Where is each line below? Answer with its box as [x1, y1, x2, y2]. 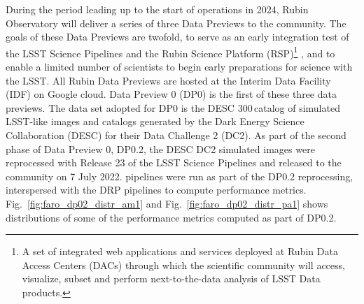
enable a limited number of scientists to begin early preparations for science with [6, 59, 353, 74]
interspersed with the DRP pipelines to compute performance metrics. [6, 182, 307, 197]
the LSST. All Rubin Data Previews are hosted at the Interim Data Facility [6, 73, 331, 87]
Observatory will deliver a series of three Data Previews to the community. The [6, 15, 346, 30]
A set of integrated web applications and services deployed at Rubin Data [22, 244, 338, 259]
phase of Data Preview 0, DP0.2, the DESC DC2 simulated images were [6, 141, 315, 156]
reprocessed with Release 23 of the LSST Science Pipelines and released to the [6, 155, 342, 170]
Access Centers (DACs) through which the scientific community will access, [22, 257, 345, 272]
